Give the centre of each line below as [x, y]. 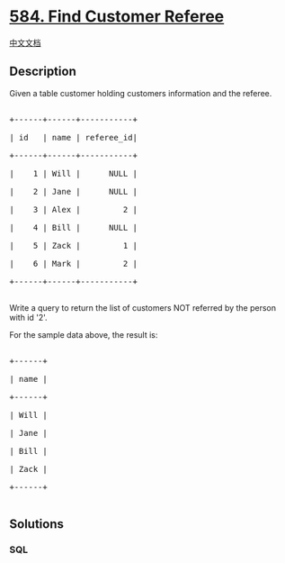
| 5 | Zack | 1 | [73, 245]
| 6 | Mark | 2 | [73, 263]
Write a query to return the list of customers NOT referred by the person [143, 307]
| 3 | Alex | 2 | [73, 209]
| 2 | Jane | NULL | [73, 191]
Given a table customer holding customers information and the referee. [141, 93]
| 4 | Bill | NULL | [73, 227]
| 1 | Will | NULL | [73, 173]
